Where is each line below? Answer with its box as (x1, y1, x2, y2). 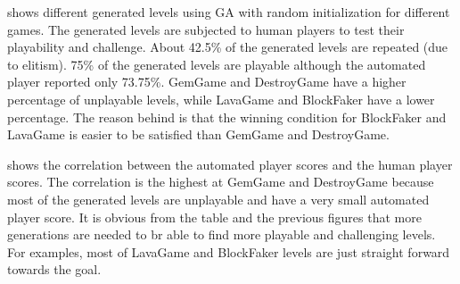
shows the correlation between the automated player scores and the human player (7, 155, 453, 173)
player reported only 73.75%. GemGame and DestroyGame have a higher (7, 72, 407, 91)
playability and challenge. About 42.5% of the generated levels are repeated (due (7, 38, 448, 56)
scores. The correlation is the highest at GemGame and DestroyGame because (7, 172, 434, 191)
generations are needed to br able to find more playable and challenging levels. (7, 225, 436, 244)
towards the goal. (7, 260, 102, 279)
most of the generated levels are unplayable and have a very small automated (7, 189, 430, 208)
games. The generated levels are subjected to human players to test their (7, 20, 405, 38)
